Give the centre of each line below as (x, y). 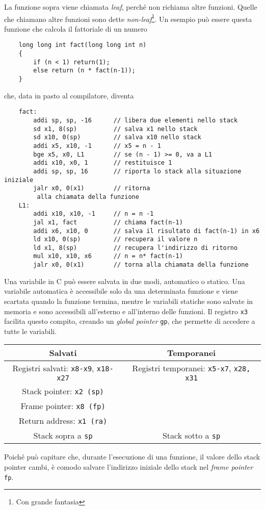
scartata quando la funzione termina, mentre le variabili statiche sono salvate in (129, 301)
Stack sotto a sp (191, 436)
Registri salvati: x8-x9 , (53, 368)
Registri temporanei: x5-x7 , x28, (191, 368)
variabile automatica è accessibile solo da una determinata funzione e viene (121, 291)
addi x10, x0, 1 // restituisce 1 (103, 163)
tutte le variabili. (31, 331)
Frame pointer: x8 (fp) (63, 406)
